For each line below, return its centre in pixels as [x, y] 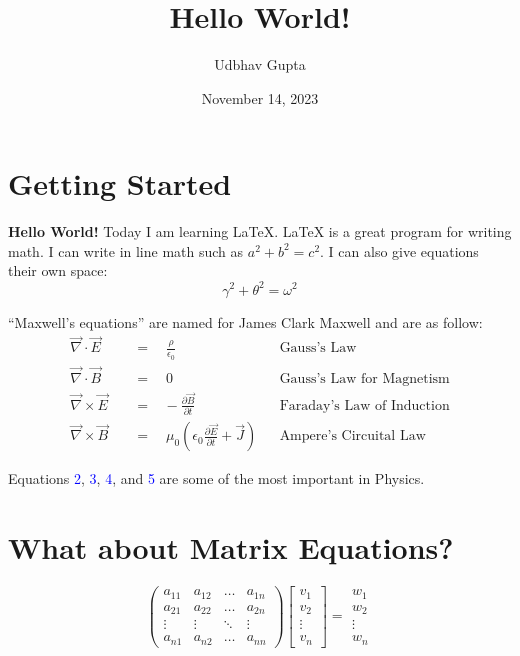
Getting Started [120, 183]
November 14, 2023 [260, 97]
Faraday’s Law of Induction [364, 405]
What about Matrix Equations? [231, 547]
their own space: [58, 270]
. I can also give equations [399, 250]
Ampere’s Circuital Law [352, 436]
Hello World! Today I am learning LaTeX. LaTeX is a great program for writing [260, 231]
